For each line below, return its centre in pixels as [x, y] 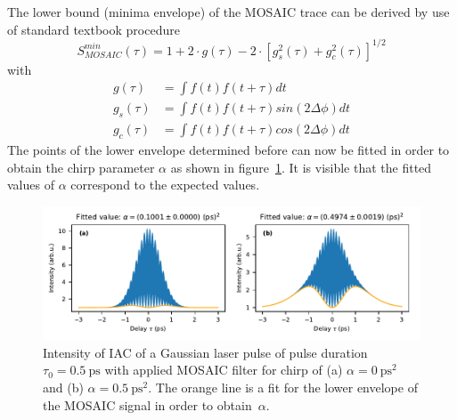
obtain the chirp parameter [81, 167]
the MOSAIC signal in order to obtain [147, 404]
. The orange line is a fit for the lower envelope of [283, 387]
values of [31, 185]
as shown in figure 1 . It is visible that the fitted [301, 167]
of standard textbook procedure [94, 29]
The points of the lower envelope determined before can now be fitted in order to [228, 149]
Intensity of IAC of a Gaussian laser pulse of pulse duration [205, 352]
